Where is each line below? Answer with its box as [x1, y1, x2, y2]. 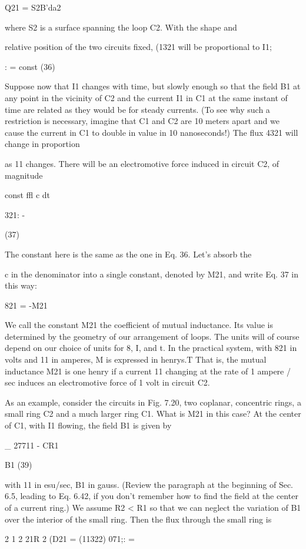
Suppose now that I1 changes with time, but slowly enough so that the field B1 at [5, 80, 301, 92]
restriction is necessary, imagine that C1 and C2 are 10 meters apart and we [5, 115, 280, 127]
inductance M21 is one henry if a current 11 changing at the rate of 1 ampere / [5, 364, 291, 377]
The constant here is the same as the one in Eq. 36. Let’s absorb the [5, 247, 252, 260]
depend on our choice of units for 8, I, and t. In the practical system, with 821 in [5, 342, 297, 354]
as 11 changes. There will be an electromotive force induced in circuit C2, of [5, 157, 280, 169]
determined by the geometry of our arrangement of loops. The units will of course [5, 330, 300, 342]
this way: [5, 279, 37, 292]
